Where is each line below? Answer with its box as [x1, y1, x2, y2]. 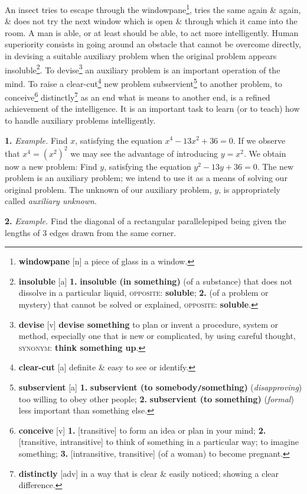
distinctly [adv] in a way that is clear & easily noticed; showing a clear [18, 467, 279, 479]
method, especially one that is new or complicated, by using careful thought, [18, 330, 296, 342]
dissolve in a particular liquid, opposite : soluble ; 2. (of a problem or [18, 286, 269, 299]
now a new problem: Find [5, 160, 97, 172]
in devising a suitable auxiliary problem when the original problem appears [5, 50, 277, 62]
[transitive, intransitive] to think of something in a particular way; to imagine [18, 435, 299, 448]
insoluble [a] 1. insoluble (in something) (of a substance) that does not [18, 275, 292, 287]
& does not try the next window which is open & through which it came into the [5, 15, 298, 27]
